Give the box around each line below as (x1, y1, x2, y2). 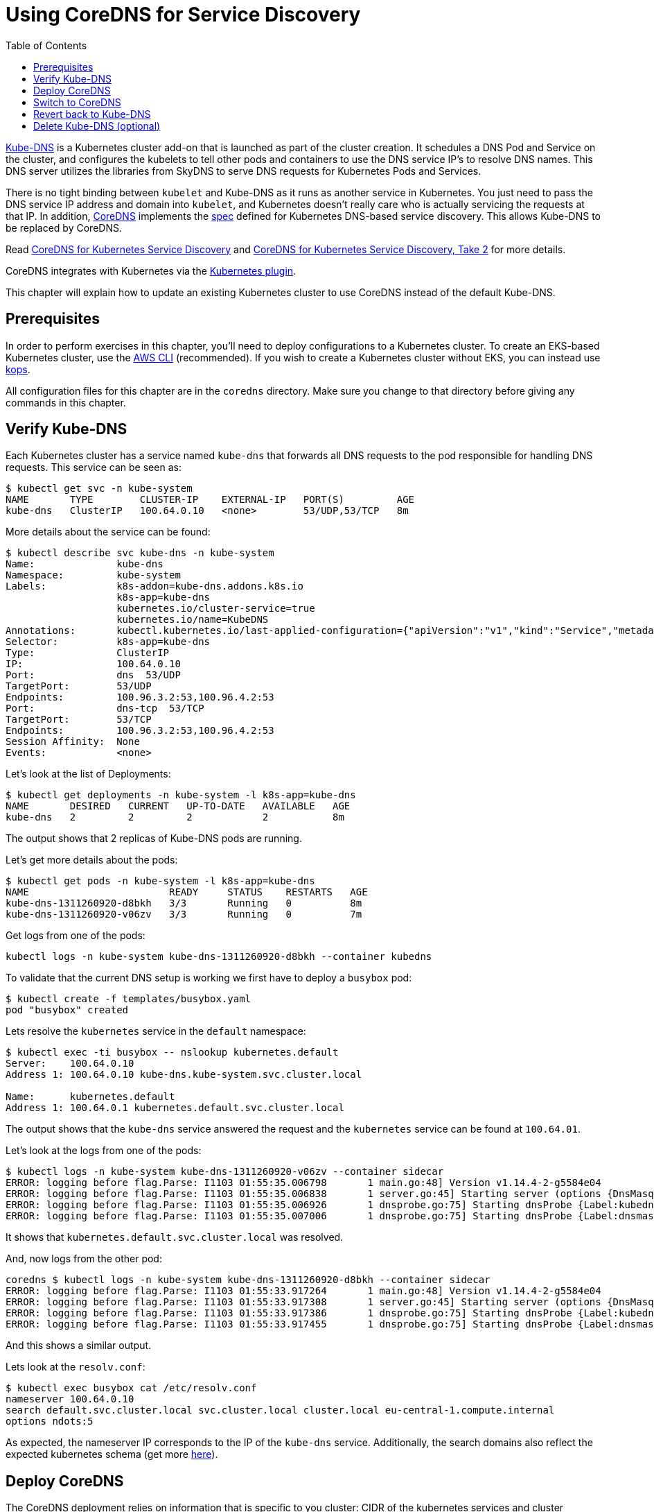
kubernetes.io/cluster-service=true (116, 603, 315, 615)
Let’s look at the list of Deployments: (6, 768, 171, 780)
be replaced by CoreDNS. (6, 221, 122, 234)
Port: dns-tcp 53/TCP (6, 703, 204, 714)
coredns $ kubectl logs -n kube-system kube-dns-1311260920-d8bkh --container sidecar (6, 1274, 491, 1286)
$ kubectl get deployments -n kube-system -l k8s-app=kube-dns (6, 789, 356, 801)
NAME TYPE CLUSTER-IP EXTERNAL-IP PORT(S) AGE (6, 494, 415, 506)
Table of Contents (6, 39, 87, 51)
